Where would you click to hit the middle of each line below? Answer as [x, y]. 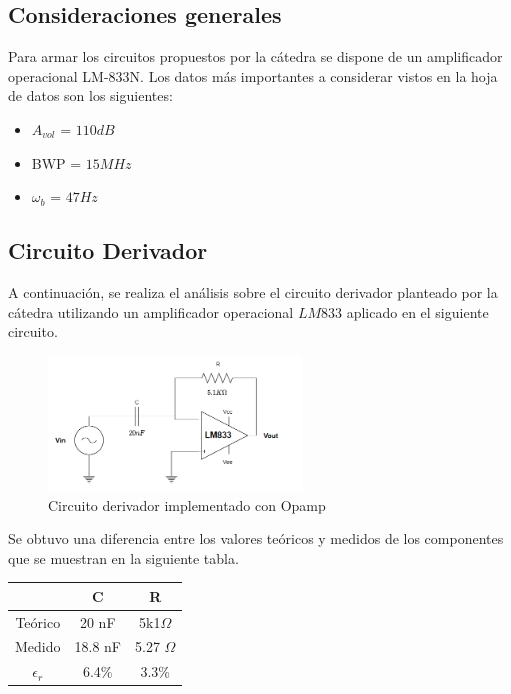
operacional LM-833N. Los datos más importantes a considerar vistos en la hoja [253, 75]
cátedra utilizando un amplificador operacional [151, 311]
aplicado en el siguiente [417, 311]
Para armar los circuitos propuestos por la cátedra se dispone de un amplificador [255, 56]
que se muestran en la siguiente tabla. [123, 557]
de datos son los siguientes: [90, 95]
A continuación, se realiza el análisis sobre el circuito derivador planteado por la [253, 291]
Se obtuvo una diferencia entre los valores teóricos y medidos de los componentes [256, 538]
